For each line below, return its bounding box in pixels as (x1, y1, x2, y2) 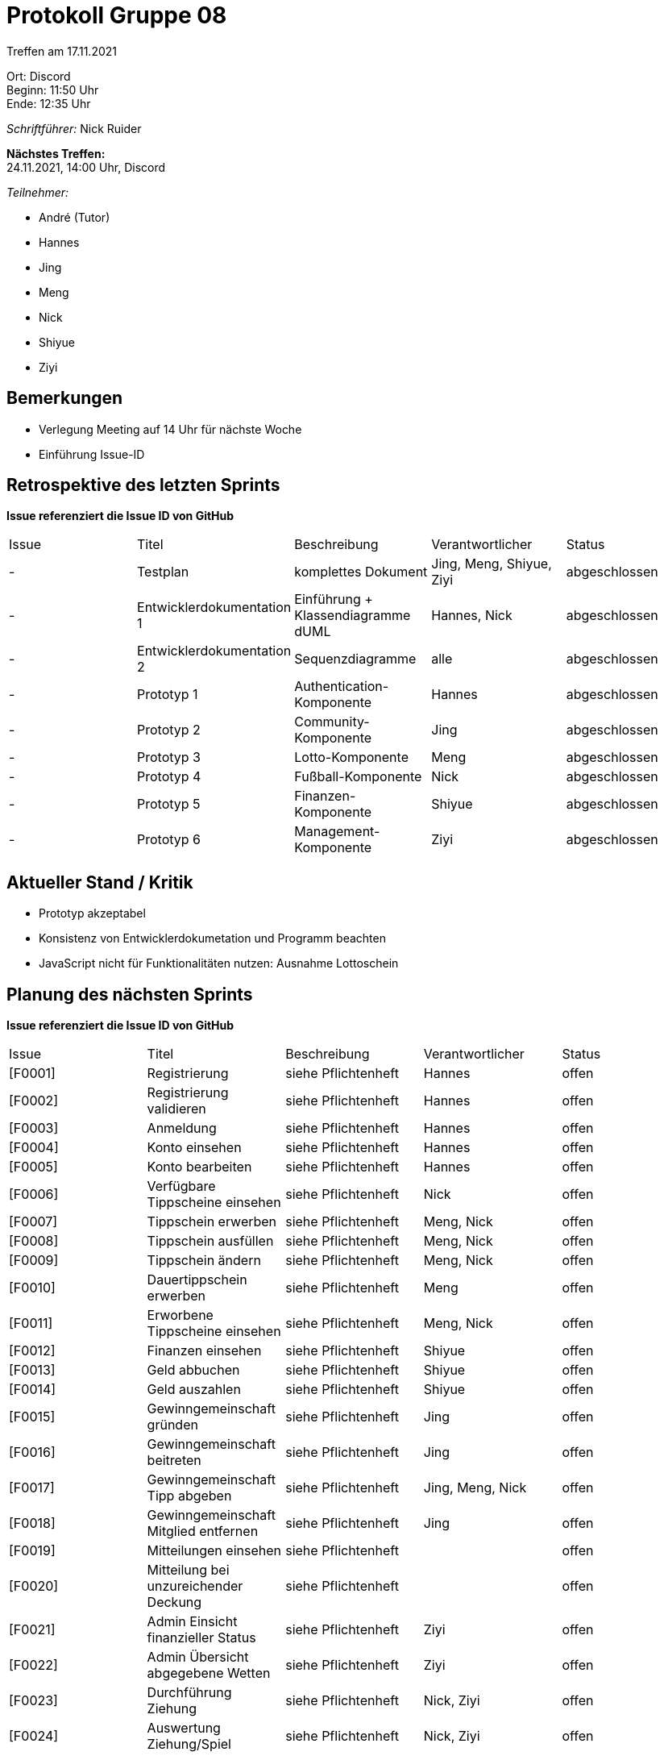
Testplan (137, 564, 189, 580)
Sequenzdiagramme (294, 651, 417, 668)
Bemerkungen (6, 388, 123, 409)
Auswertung (147, 1720, 221, 1737)
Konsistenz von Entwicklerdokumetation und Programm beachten (39, 931, 386, 946)
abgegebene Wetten (147, 1665, 271, 1682)
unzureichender (147, 1578, 243, 1595)
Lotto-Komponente (294, 749, 409, 766)
